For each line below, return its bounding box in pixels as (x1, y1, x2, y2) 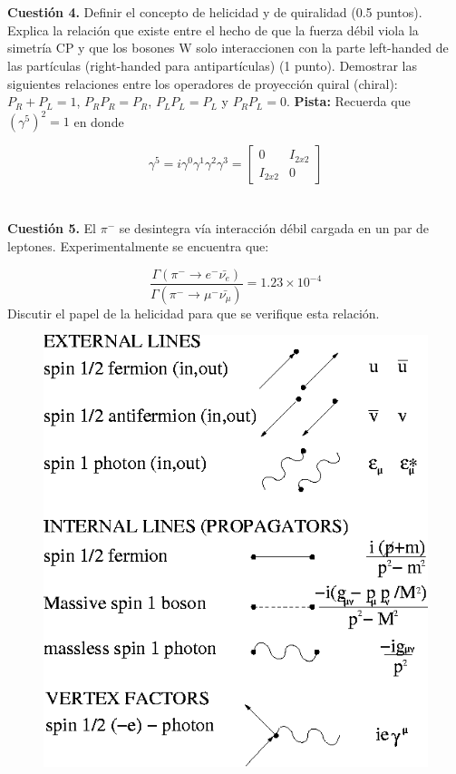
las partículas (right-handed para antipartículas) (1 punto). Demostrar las (7, 55, 417, 74)
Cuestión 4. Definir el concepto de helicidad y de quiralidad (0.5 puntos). (7, 3, 422, 22)
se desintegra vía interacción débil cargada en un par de (119, 219, 430, 238)
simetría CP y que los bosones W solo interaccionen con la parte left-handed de (7, 38, 449, 57)
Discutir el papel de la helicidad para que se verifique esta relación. (7, 303, 380, 322)
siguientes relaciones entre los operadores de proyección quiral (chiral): (7, 73, 398, 93)
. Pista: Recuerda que (286, 92, 411, 111)
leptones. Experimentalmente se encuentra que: (7, 237, 269, 256)
